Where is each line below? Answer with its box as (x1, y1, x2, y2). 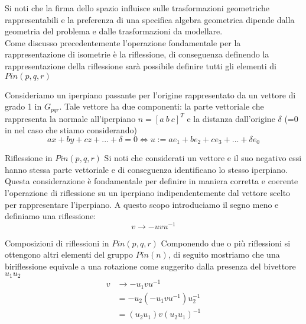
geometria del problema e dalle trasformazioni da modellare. (5, 25, 223, 37)
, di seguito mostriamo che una (168, 248, 280, 261)
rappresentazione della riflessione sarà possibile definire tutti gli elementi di (5, 59, 276, 72)
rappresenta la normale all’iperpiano (5, 112, 136, 124)
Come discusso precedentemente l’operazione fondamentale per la (5, 36, 241, 49)
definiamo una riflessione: (5, 210, 96, 222)
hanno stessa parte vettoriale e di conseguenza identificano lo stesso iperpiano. (5, 163, 288, 175)
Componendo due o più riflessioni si (161, 236, 291, 249)
